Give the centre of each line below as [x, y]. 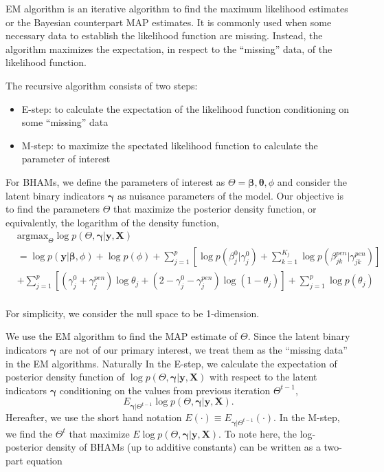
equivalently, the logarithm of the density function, [112, 222]
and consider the [312, 181]
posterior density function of [65, 377]
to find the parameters [53, 209]
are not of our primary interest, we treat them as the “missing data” [203, 349]
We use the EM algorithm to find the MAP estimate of [122, 336]
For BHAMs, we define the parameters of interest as [115, 181]
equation [44, 461]
